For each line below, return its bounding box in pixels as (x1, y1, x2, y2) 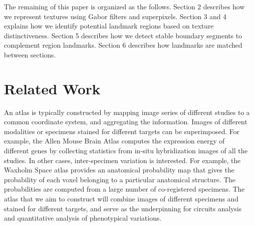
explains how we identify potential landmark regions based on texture (4, 21, 214, 31)
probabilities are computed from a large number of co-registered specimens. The (4, 184, 245, 194)
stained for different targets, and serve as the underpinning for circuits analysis (4, 203, 242, 213)
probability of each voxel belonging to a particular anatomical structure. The (4, 174, 236, 184)
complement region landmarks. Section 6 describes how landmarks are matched (4, 40, 243, 50)
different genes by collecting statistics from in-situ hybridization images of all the (4, 145, 248, 156)
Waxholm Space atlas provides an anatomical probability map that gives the (4, 165, 234, 175)
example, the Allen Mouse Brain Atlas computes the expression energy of (4, 136, 225, 146)
